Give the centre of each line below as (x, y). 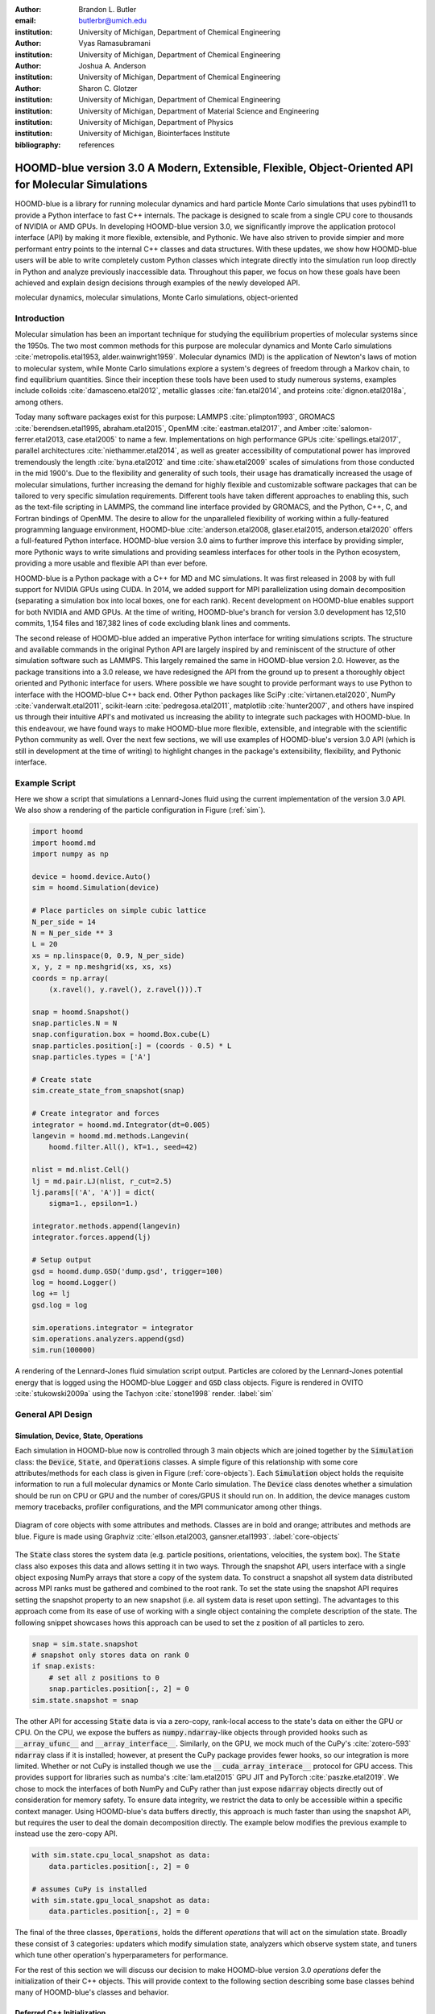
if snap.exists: (64, 1666)
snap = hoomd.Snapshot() (81, 1012)
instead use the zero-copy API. (66, 1834)
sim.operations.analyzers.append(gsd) (108, 1339)
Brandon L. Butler (108, 9)
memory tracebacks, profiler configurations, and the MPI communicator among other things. (168, 1507)
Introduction (39, 318)
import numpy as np (70, 854)
